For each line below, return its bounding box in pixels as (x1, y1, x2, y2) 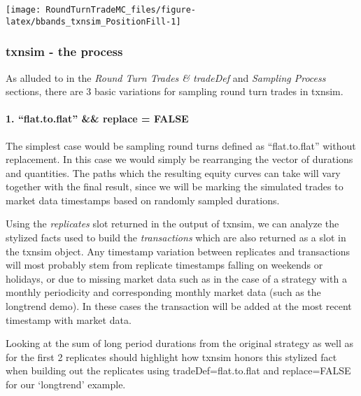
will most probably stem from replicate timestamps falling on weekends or (6, 257, 323, 272)
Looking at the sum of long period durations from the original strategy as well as (6, 336, 354, 351)
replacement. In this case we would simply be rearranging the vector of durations (6, 152, 353, 167)
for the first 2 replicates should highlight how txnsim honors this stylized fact (6, 349, 337, 364)
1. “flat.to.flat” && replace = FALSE (6, 111, 189, 126)
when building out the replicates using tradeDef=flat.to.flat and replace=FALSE (6, 363, 351, 378)
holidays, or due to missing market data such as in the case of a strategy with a (6, 271, 347, 285)
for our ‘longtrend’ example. (6, 377, 126, 392)
